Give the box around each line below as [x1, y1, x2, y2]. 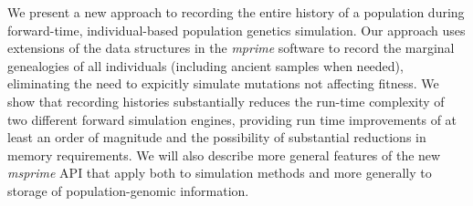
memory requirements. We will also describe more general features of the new [7, 145, 441, 164]
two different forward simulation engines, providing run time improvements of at [7, 109, 457, 129]
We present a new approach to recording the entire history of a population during [7, 3, 465, 21]
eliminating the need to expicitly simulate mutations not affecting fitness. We [7, 74, 439, 93]
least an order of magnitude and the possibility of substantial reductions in [7, 128, 426, 147]
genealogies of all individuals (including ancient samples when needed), [7, 56, 404, 75]
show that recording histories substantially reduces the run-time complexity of [7, 91, 445, 110]
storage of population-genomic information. [7, 180, 249, 200]
